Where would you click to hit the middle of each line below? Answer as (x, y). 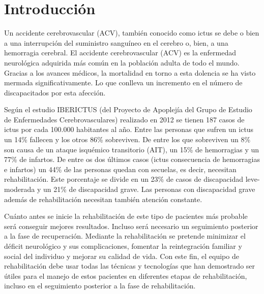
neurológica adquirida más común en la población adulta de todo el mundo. (122, 62)
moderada (20, 189)
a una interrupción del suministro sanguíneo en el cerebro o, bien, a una (116, 42)
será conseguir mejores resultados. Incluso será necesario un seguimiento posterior (131, 226)
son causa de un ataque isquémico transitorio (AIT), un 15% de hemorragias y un (132, 149)
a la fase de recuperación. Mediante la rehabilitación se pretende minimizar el (125, 236)
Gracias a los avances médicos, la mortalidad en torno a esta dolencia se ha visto (130, 72)
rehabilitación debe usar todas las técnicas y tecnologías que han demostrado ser (130, 266)
